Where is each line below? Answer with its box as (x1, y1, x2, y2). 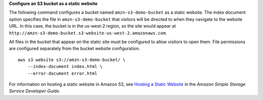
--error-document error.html (27, 70, 97, 76)
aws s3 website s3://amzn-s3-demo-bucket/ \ (18, 57, 126, 63)
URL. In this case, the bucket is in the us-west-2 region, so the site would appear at (9, 23, 176, 29)
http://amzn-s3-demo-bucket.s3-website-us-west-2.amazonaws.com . (9, 30, 168, 36)
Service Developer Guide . (9, 88, 60, 94)
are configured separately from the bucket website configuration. (9, 46, 140, 51)
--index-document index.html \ (27, 64, 103, 69)
